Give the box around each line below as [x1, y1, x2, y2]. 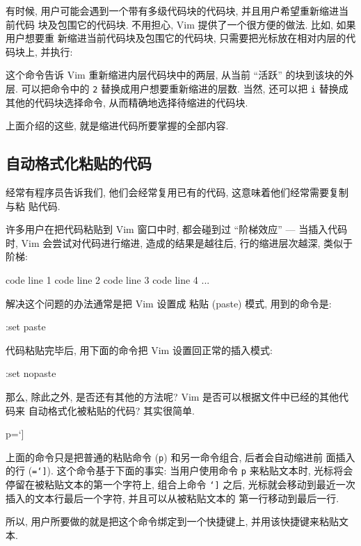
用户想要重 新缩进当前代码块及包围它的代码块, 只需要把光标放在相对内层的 [6, 31, 346, 45]
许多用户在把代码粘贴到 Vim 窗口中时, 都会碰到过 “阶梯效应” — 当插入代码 [6, 222, 348, 236]
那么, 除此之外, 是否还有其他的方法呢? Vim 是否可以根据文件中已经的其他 [6, 389, 339, 403]
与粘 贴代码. [6, 198, 61, 213]
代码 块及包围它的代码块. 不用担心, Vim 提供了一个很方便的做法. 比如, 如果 [15, 17, 356, 31]
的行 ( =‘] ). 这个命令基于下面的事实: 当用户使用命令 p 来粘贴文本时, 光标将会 [6, 463, 353, 478]
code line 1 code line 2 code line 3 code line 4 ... [6, 272, 210, 287]
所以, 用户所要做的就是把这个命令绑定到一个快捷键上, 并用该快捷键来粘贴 [6, 514, 339, 529]
